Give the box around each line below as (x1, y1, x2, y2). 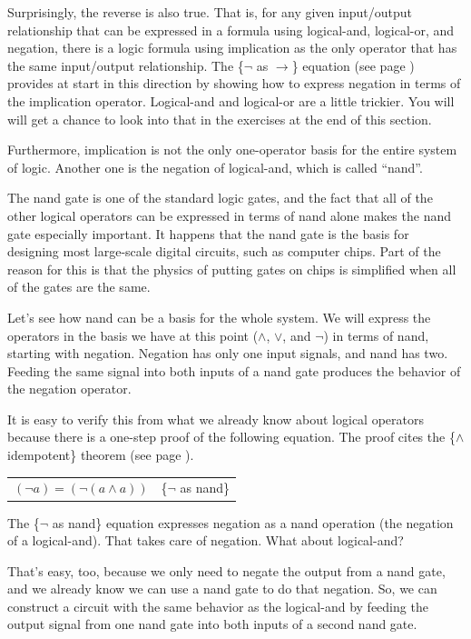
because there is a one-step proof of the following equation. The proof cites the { (7, 427, 456, 446)
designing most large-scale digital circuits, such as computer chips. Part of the (7, 242, 441, 261)
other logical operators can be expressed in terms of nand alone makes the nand (7, 205, 452, 225)
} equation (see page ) (291, 55, 415, 75)
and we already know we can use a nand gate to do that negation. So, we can (7, 579, 437, 598)
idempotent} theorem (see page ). (7, 445, 194, 464)
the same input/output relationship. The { (7, 55, 244, 75)
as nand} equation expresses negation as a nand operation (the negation (52, 513, 454, 532)
